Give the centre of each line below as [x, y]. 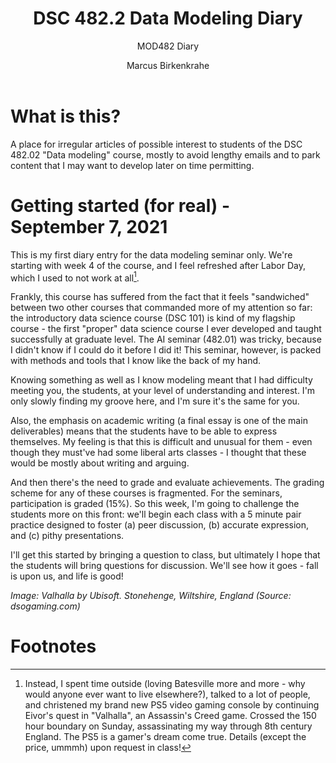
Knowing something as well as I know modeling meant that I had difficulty [161, 380]
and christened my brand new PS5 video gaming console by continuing [172, 705]
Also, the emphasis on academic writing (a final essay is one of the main [159, 421]
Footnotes [53, 646]
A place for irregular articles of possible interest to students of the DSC [156, 144]
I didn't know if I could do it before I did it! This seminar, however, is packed [166, 350]
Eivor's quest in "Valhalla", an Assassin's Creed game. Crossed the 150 [170, 716]
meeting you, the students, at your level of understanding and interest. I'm [163, 391]
